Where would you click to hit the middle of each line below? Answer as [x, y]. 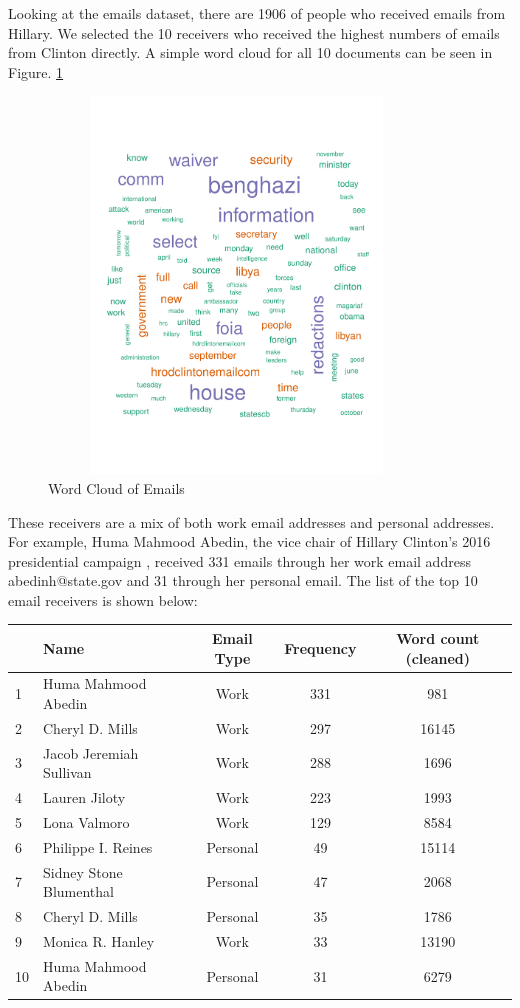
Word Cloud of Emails [116, 487]
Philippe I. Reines [98, 846]
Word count [438, 637]
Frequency [320, 647]
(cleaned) [438, 657]
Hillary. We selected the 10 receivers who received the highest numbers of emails [254, 32]
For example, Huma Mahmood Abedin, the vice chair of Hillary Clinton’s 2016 [249, 541]
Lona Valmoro [86, 821]
